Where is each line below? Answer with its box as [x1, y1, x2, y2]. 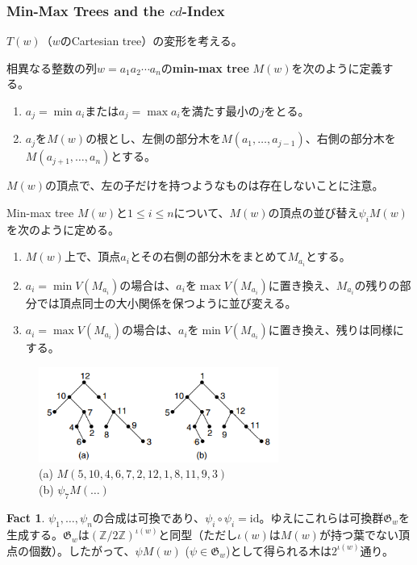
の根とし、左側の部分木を [85, 130, 222, 147]
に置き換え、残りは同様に [268, 321, 404, 338]
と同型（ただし [158, 526, 238, 543]
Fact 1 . [6, 508, 45, 525]
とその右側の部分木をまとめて [129, 248, 288, 265]
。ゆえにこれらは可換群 [259, 508, 384, 525]
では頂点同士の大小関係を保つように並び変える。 [36, 294, 297, 311]
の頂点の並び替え [268, 204, 359, 221]
